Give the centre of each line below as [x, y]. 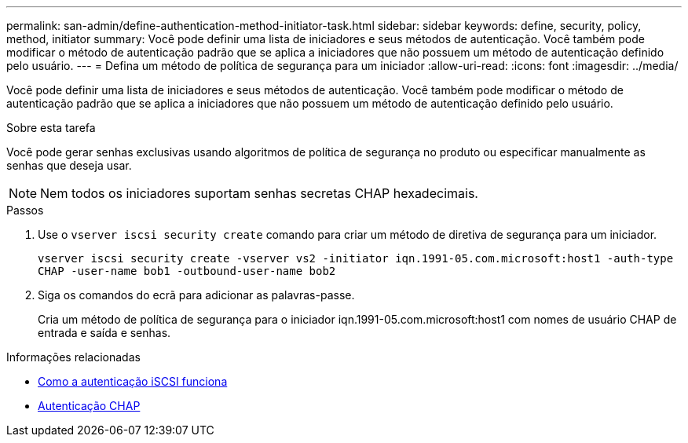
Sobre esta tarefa [51, 128]
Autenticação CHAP [89, 406]
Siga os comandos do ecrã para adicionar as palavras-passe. [196, 295]
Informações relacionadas [73, 357]
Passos [25, 210]
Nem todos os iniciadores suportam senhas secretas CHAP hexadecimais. [259, 193]
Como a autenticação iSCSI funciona [133, 381]
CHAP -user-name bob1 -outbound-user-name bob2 [187, 271]
